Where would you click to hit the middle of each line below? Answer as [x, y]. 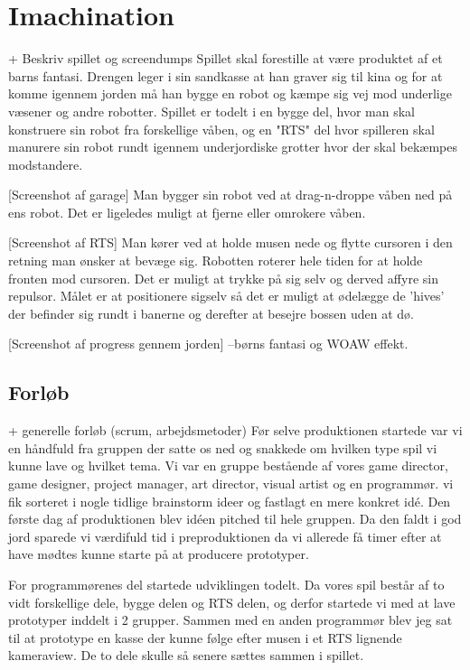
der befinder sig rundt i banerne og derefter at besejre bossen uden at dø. [211, 313]
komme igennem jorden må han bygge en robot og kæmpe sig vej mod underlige [230, 93]
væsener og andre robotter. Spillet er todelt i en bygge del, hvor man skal [211, 111]
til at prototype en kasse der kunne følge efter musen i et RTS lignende [205, 637]
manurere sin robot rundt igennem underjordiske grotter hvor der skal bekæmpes [233, 147]
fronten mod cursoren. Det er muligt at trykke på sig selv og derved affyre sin [223, 278]
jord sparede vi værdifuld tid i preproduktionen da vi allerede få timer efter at [225, 536]
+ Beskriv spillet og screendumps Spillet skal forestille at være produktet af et [226, 58]
